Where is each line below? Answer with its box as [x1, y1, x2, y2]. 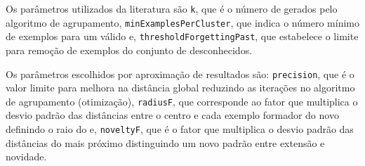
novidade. [6, 149, 47, 164]
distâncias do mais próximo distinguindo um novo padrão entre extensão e [6, 135, 325, 150]
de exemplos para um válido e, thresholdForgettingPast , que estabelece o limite [6, 29, 359, 44]
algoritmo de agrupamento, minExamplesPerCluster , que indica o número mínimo [6, 15, 359, 30]
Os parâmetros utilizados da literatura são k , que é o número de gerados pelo [6, 1, 338, 15]
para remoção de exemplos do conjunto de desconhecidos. [6, 42, 253, 57]
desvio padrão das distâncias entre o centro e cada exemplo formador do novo [6, 108, 339, 122]
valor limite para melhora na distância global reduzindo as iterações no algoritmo [6, 80, 355, 95]
